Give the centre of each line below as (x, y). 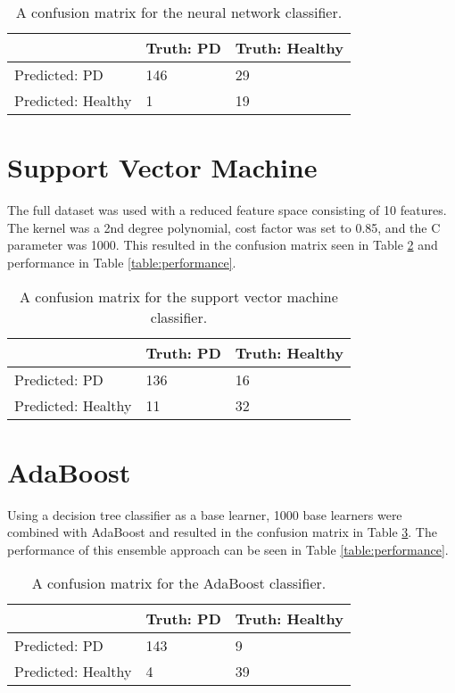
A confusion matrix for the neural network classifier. (179, 12)
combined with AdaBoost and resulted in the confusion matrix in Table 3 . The (222, 532)
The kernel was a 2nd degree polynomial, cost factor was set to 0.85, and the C (224, 227)
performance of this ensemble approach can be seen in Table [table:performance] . (228, 549)
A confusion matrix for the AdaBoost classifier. (179, 583)
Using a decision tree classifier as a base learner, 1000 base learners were (205, 514)
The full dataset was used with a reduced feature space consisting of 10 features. (227, 210)
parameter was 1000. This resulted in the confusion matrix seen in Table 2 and (223, 245)
